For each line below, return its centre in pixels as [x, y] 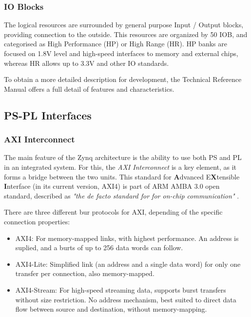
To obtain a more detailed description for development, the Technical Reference [123, 79]
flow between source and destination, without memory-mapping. [111, 309]
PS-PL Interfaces [48, 115]
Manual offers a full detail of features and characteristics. [89, 89]
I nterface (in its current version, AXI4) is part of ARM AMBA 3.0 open [112, 186]
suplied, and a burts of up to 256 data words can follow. [99, 248]
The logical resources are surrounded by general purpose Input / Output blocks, [124, 25]
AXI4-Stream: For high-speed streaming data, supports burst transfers [121, 289]
